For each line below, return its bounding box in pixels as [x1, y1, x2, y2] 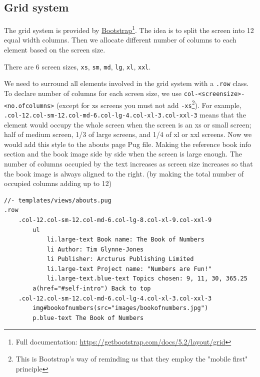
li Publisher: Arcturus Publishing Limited [46, 255, 194, 263]
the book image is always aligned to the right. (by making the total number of [4, 168, 244, 178]
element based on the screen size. [4, 44, 105, 55]
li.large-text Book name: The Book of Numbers [46, 236, 204, 243]
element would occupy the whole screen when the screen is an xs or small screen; [4, 119, 251, 129]
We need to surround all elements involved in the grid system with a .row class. [4, 78, 249, 88]
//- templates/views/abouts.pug [4, 196, 111, 204]
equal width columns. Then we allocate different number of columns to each [4, 34, 236, 45]
